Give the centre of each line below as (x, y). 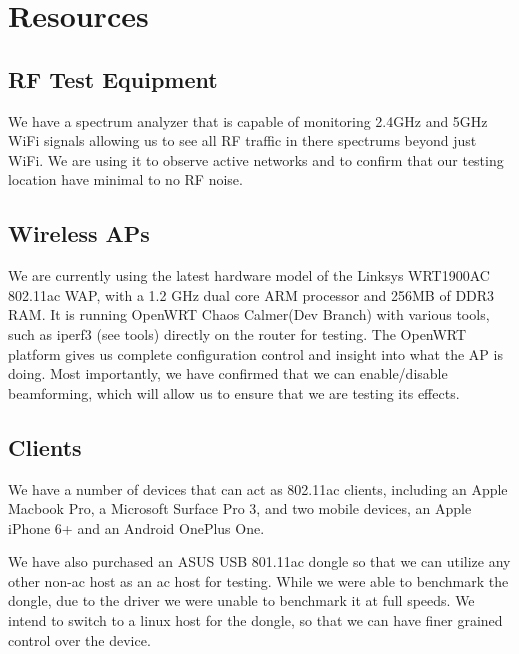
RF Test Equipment (113, 78)
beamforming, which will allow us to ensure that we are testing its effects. (234, 392)
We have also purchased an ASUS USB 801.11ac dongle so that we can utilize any (259, 561)
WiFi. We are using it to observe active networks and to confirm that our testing (256, 159)
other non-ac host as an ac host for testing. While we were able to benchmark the (258, 580)
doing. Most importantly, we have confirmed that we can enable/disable (228, 373)
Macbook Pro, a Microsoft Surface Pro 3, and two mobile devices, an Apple (240, 508)
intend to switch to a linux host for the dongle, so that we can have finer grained (255, 620)
